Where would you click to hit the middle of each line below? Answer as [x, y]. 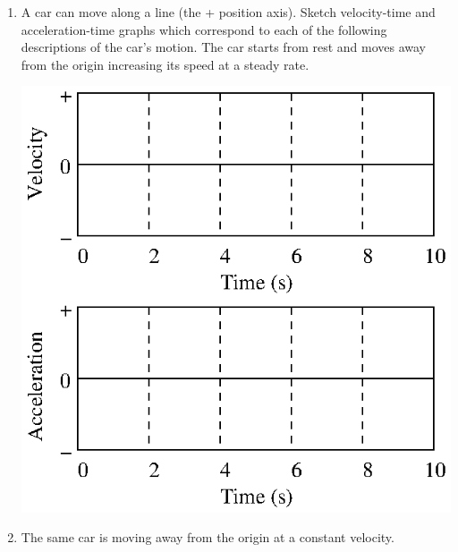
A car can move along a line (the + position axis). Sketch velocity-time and [228, 12]
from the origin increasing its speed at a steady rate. [165, 64]
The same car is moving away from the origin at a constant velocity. [208, 537]
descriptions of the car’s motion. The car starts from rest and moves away [224, 47]
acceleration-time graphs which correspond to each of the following [204, 29]
